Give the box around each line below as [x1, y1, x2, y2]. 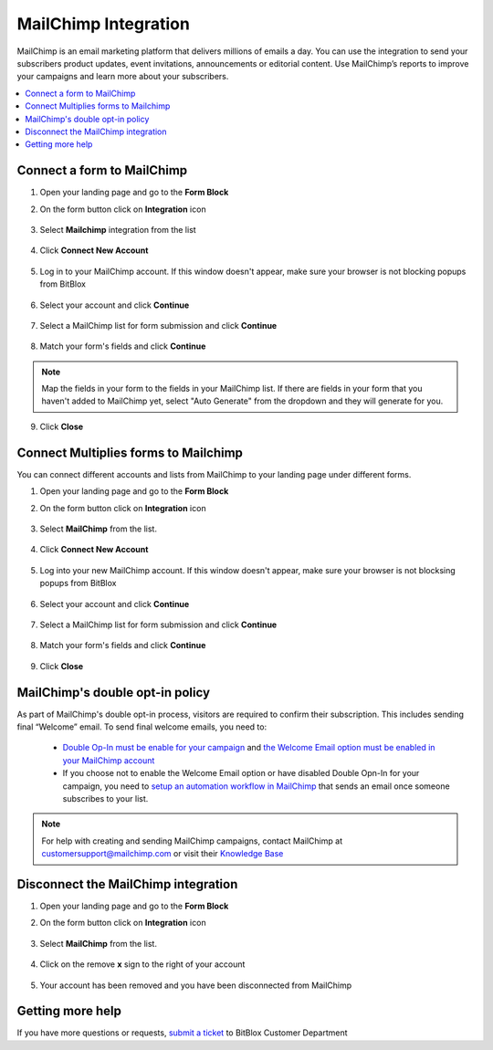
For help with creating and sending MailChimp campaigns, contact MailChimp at [41, 835, 342, 846]
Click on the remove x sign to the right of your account [39, 959, 246, 970]
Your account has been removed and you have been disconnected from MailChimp [39, 980, 352, 991]
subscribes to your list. [62, 793, 149, 803]
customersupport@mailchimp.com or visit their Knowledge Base [41, 848, 284, 859]
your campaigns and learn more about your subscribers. [16, 71, 229, 82]
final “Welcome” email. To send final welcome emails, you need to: [16, 721, 267, 732]
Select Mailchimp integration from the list [39, 224, 196, 235]
